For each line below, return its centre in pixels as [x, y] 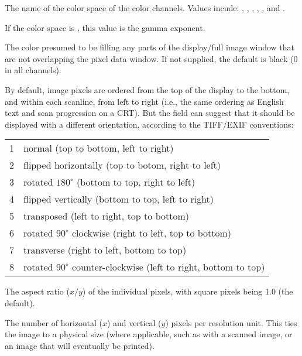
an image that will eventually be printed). [80, 345]
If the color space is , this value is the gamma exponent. [105, 27]
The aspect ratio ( [37, 291]
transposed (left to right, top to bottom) [106, 216]
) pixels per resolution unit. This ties [231, 322]
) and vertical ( [134, 322]
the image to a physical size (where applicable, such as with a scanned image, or [149, 334]
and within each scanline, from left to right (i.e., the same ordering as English [144, 101]
